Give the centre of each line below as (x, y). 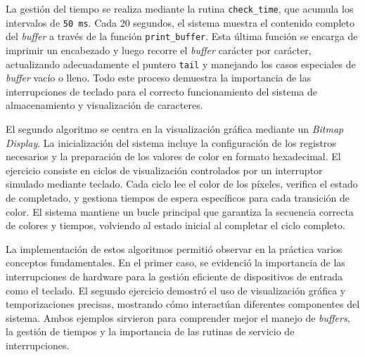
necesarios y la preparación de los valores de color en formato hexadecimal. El (173, 156)
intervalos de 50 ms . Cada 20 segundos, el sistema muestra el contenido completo (180, 22)
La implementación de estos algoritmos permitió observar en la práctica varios (174, 248)
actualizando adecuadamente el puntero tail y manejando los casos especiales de (181, 64)
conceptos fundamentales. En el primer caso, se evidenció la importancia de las (175, 262)
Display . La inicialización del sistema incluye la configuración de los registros (171, 142)
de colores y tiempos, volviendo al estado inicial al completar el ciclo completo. (175, 225)
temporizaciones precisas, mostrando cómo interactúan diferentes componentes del (183, 304)
